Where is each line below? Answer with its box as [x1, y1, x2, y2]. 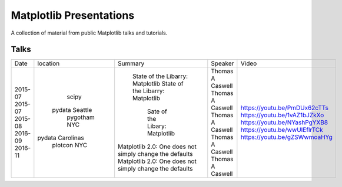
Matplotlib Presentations [11, 9, 135, 22]
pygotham [67, 113, 95, 121]
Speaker [211, 59, 234, 67]
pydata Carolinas [37, 134, 85, 142]
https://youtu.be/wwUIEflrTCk [240, 126, 323, 134]
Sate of [147, 107, 167, 115]
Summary [118, 59, 145, 67]
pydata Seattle [52, 106, 92, 114]
